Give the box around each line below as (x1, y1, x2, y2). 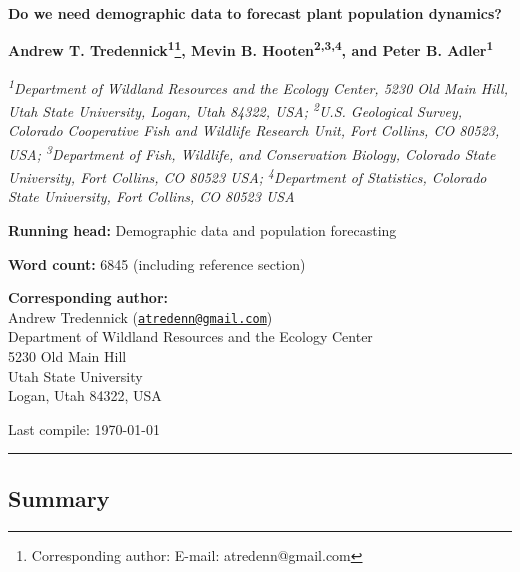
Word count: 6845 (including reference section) (8, 253, 306, 274)
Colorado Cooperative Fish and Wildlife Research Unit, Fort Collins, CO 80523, (8, 120, 500, 141)
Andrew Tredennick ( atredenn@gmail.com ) (8, 306, 273, 327)
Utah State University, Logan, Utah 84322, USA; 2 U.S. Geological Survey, (8, 98, 463, 121)
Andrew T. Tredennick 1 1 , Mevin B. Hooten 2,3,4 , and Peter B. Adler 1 (8, 37, 494, 61)
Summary (8, 482, 110, 513)
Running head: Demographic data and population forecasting (8, 220, 397, 241)
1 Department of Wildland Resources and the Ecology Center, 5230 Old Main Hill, (8, 74, 508, 98)
